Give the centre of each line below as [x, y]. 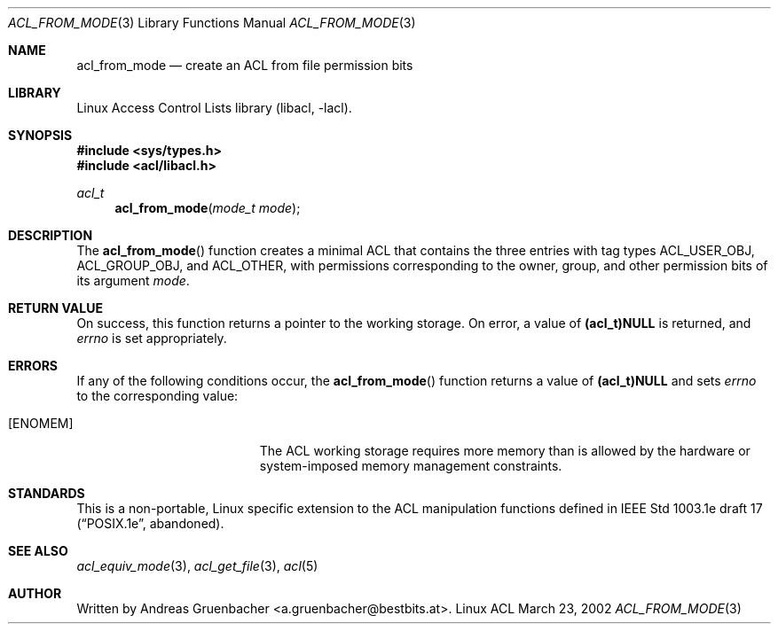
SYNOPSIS [40, 135]
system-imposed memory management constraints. [411, 466]
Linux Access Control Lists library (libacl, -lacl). [214, 108]
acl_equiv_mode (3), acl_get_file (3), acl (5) [197, 566]
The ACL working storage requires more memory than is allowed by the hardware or [505, 451]
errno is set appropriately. [152, 338]
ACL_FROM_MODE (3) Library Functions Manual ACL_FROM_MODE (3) [212, 23]
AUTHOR [35, 593]
